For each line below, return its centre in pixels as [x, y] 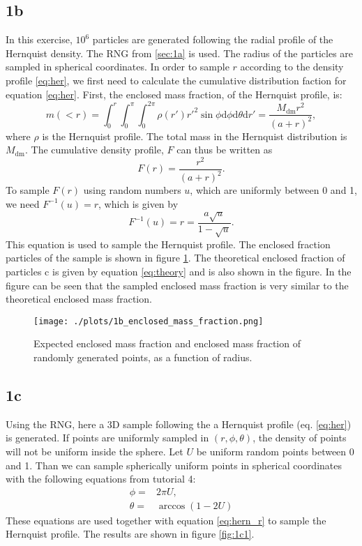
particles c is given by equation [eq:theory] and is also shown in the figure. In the [179, 271]
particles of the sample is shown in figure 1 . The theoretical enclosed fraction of [175, 258]
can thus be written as [225, 150]
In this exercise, [39, 39]
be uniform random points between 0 [275, 452]
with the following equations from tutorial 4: [101, 479]
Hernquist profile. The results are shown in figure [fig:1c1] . [130, 534]
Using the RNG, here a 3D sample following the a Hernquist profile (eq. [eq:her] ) [179, 424]
